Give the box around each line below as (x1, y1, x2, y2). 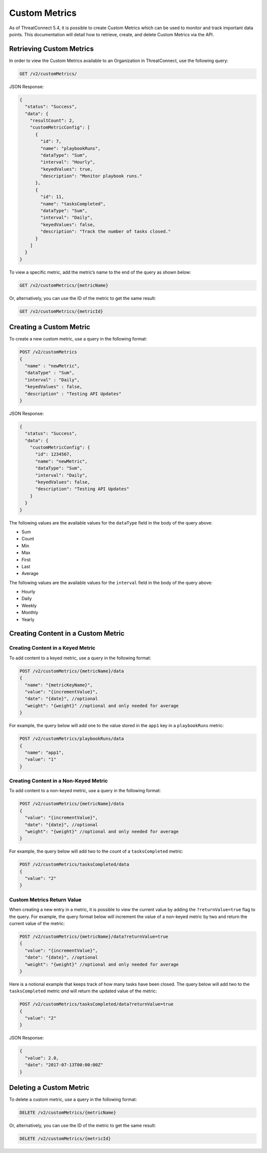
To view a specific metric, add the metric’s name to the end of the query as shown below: (9, 269, 191, 275)
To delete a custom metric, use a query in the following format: (9, 1096, 137, 1102)
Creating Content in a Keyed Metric (9, 644, 96, 651)
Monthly (21, 610, 39, 616)
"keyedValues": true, (40, 166, 93, 172)
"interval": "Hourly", (40, 159, 96, 165)
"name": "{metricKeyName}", (25, 682, 93, 688)
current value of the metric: (9, 921, 65, 926)
